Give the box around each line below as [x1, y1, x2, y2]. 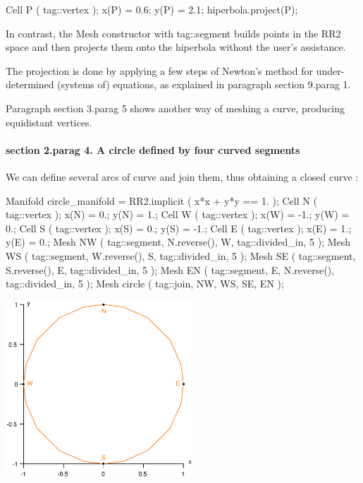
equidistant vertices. [6, 114, 92, 129]
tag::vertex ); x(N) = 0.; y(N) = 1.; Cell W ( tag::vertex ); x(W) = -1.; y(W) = [6, 207, 350, 222]
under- [316, 63, 345, 78]
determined [6, 77, 54, 92]
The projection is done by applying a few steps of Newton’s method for [6, 63, 313, 78]
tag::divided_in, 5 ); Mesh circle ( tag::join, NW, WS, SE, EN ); [6, 276, 284, 291]
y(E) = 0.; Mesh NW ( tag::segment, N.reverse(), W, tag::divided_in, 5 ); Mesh [6, 234, 351, 249]
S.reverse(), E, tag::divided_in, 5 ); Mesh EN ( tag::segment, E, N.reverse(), [6, 262, 335, 277]
